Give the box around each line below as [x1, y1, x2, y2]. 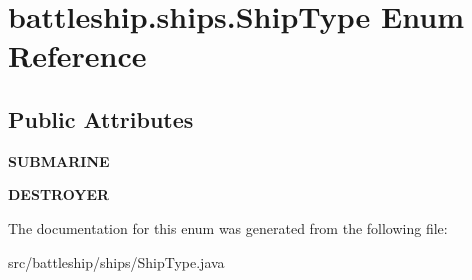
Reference [8, 35, 147, 76]
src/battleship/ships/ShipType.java [8, 251, 225, 272]
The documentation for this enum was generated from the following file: [8, 217, 448, 238]
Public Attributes [8, 103, 194, 134]
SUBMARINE [8, 150, 110, 171]
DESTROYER [8, 184, 110, 205]
